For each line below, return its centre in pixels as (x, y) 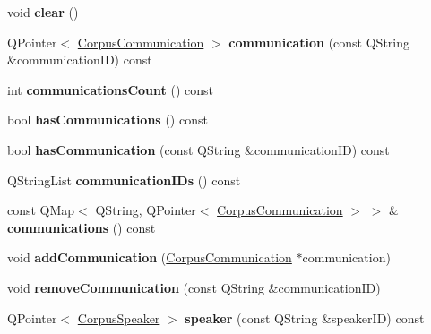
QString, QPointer (146, 210)
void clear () (43, 12)
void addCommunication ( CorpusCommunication (150, 257)
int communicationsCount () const (110, 89)
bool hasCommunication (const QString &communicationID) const (198, 149)
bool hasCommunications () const (108, 120)
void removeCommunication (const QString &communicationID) (194, 287)
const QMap (41, 210)
